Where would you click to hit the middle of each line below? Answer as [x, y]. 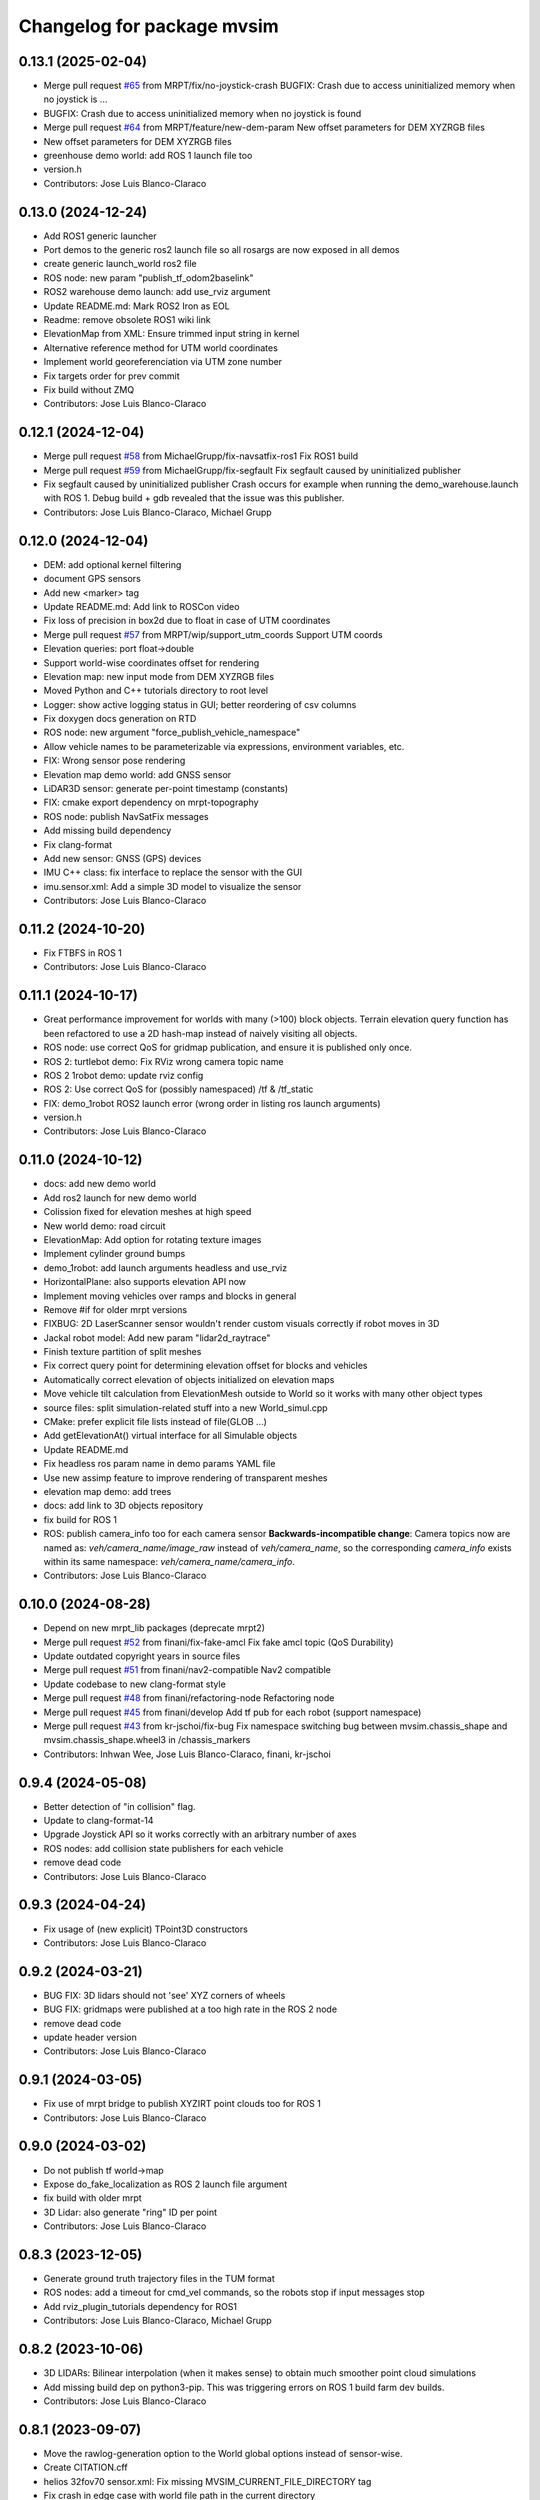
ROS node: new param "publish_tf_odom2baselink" [148, 277]
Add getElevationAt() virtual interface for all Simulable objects [170, 1436]
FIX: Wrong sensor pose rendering [114, 761]
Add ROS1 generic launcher [100, 236]
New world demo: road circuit [104, 1226]
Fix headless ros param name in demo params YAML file [159, 1464]
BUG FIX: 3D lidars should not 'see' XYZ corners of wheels [164, 1995]
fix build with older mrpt [92, 2198]
